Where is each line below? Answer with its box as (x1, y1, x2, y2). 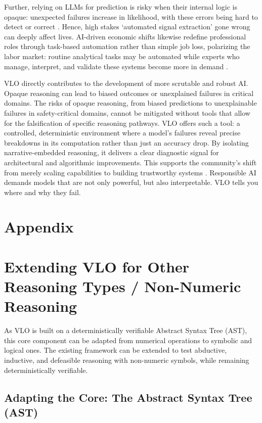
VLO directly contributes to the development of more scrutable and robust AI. (4, 78, 248, 88)
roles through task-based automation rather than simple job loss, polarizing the (4, 41, 250, 52)
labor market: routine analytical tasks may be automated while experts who (4, 51, 240, 61)
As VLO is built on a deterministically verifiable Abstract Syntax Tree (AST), (4, 325, 247, 336)
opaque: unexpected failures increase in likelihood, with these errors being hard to (4, 11, 258, 22)
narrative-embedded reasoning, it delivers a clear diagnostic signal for (4, 147, 219, 158)
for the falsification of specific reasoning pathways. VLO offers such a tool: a (4, 117, 240, 128)
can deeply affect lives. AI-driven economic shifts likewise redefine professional (4, 31, 246, 41)
